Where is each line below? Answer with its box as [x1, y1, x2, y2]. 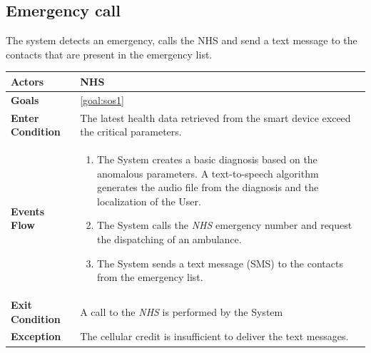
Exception [11, 329, 61, 344]
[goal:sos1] [80, 92, 124, 107]
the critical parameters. [80, 124, 182, 139]
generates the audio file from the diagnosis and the [96, 180, 319, 195]
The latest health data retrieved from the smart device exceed [80, 110, 351, 125]
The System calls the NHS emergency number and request [96, 218, 352, 232]
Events [11, 203, 45, 218]
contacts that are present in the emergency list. [6, 46, 213, 61]
